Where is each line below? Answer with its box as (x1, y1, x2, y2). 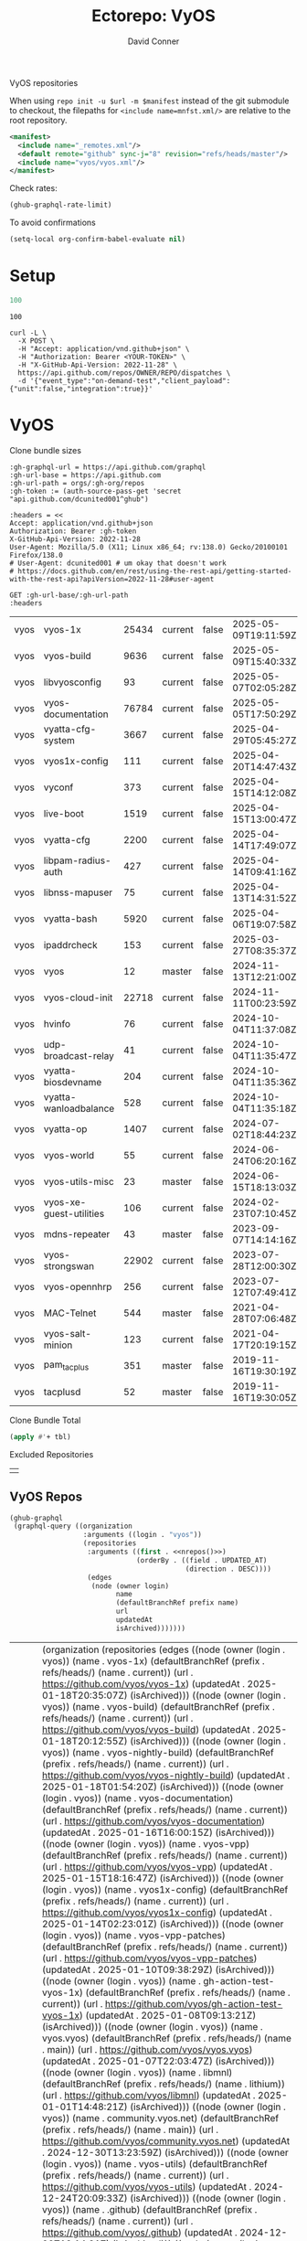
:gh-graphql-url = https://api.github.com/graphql (9, 463, 206, 472)
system (43, 733, 76, 746)
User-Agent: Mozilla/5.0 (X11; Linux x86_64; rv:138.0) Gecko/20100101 (9, 542, 288, 551)
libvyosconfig (43, 676, 102, 688)
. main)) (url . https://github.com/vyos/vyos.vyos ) (42, 2043, 253, 2055)
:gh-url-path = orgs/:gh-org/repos (9, 478, 145, 487)
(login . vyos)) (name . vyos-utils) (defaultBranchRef (42, 2157, 268, 2170)
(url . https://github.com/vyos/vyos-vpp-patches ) (42, 1951, 258, 1964)
